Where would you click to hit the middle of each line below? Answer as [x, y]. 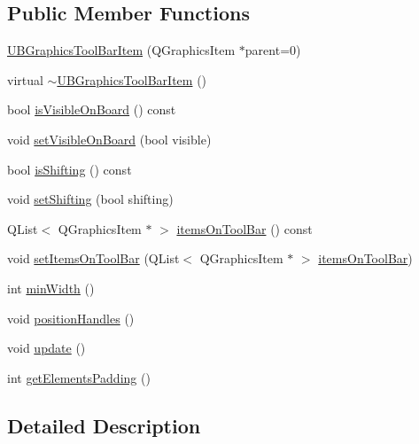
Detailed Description [104, 425]
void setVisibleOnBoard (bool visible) [109, 139]
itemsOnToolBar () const [244, 228]
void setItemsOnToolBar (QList [93, 258]
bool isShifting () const [70, 169]
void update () [47, 348]
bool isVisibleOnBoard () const [92, 109]
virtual [25, 79]
